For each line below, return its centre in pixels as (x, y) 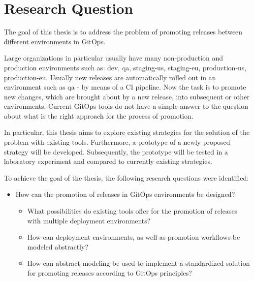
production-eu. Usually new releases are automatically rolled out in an (110, 77)
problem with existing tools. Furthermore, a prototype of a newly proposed (117, 142)
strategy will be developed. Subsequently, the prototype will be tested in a (116, 151)
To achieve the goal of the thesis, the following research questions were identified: (127, 177)
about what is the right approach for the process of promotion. (99, 115)
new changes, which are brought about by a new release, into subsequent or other (127, 96)
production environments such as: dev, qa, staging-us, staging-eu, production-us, (125, 67)
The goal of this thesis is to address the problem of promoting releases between (123, 32)
